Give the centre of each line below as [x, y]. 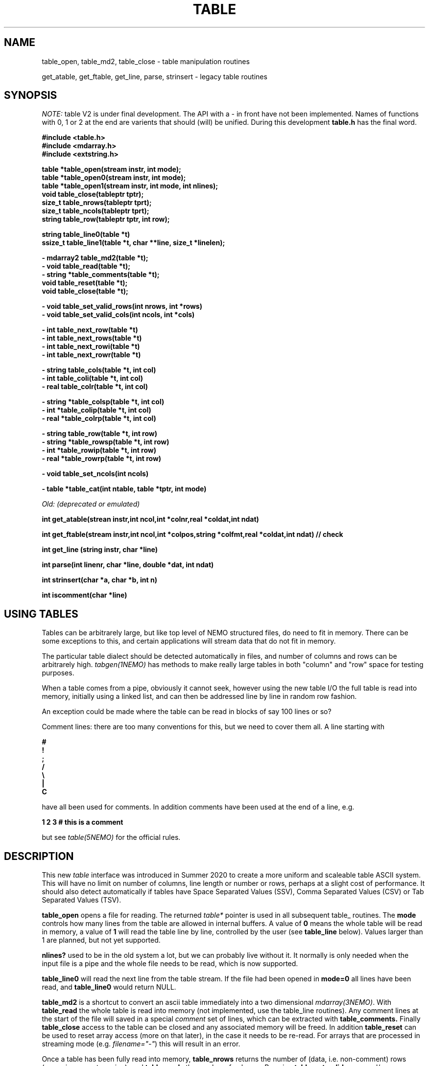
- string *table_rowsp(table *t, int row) [106, 442]
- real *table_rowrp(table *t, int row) [102, 459]
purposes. [58, 673]
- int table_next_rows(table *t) [92, 338]
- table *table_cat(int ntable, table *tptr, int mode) [124, 489]
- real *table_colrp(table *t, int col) [99, 418]
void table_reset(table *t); [85, 283]
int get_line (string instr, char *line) [100, 550]
